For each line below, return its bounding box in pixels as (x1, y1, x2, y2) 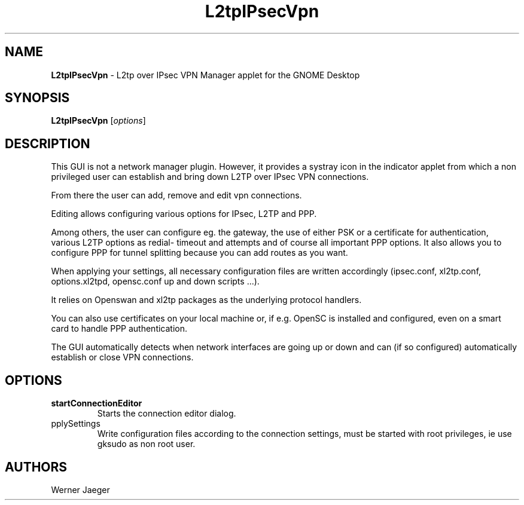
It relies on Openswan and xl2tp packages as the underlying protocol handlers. (51, 295, 362, 305)
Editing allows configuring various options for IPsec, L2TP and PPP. (51, 209, 317, 219)
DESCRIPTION (5, 136, 90, 151)
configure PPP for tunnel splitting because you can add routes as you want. (51, 247, 348, 258)
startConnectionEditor (51, 398, 142, 409)
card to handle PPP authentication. (51, 323, 188, 334)
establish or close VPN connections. (51, 352, 194, 363)
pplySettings (51, 418, 100, 429)
